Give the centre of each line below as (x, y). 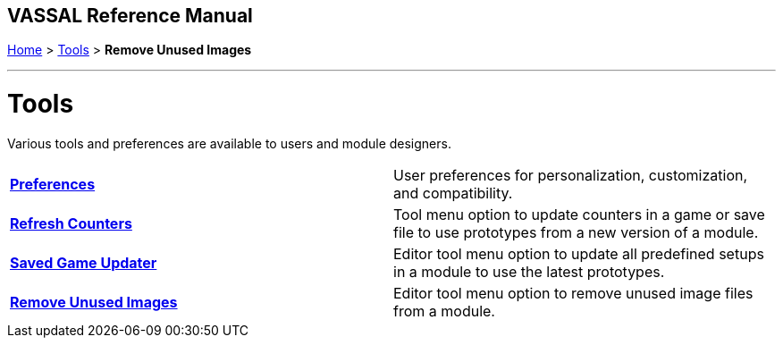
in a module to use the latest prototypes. (529, 271)
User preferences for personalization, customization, (571, 175)
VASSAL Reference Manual (130, 16)
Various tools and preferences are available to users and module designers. (229, 143)
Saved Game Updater (84, 262)
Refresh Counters (71, 223)
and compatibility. (453, 193)
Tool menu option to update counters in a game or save (579, 214)
